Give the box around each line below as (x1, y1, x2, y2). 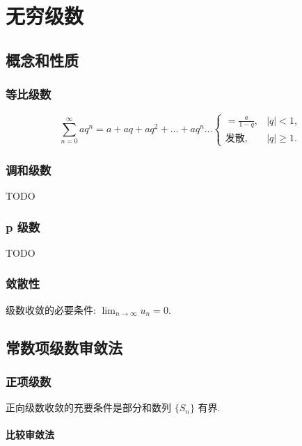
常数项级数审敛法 (6, 336, 122, 358)
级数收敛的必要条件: (6, 302, 96, 317)
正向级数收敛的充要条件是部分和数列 (6, 400, 171, 415)
